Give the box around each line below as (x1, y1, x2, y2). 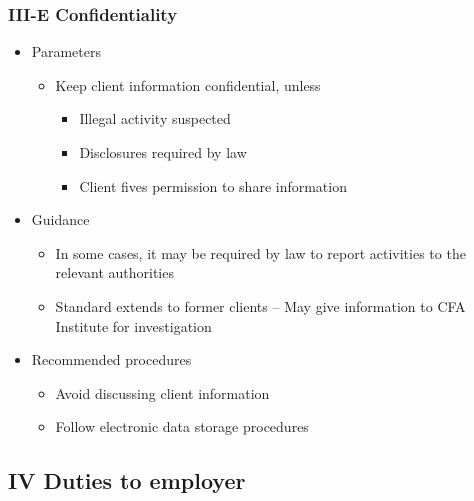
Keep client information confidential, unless (55, 74, 321, 95)
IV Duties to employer (8, 465, 246, 496)
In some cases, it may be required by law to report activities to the (55, 242, 466, 263)
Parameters (31, 41, 101, 62)
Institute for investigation (55, 315, 212, 336)
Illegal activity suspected (79, 108, 231, 129)
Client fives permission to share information (79, 175, 347, 196)
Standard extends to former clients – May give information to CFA (55, 295, 466, 316)
